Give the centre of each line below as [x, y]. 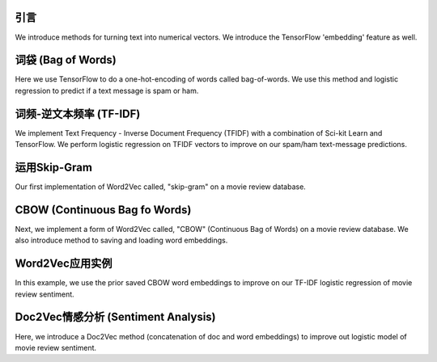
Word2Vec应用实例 [64, 264]
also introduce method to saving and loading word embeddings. [121, 240]
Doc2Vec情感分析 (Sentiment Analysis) [115, 317]
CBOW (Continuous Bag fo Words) [103, 210]
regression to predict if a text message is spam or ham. [107, 90]
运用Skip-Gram [54, 167]
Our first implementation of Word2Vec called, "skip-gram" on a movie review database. [161, 187]
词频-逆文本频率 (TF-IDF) [78, 114]
